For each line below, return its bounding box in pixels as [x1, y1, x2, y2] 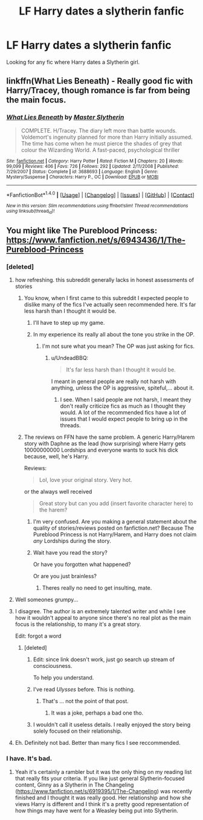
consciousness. [33, 662, 72, 670]
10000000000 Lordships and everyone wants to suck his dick [24, 447, 178, 454]
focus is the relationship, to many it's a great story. [14, 621, 141, 628]
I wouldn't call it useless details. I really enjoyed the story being [33, 721, 191, 728]
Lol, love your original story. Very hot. [39, 476, 133, 484]
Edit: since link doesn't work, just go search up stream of [33, 656, 175, 663]
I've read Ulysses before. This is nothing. [33, 686, 135, 693]
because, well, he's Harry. [24, 453, 89, 460]
